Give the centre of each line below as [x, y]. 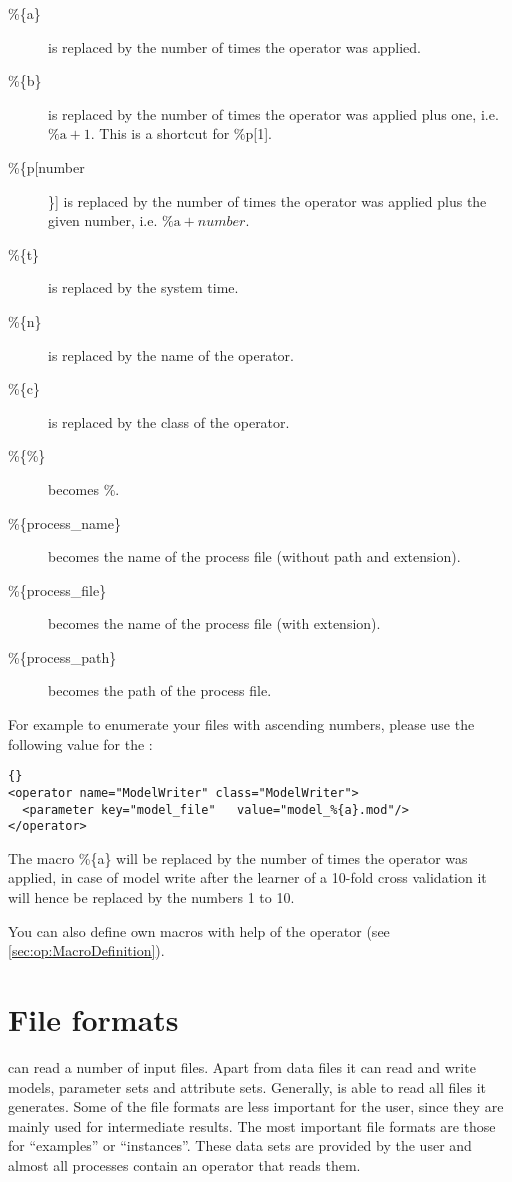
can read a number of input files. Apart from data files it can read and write [242, 1066]
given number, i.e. [103, 220]
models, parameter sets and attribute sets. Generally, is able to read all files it [247, 1086]
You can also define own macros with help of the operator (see [199, 930]
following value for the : [80, 743]
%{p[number [46, 166]
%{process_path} [62, 656]
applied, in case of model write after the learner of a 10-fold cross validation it [247, 877]
